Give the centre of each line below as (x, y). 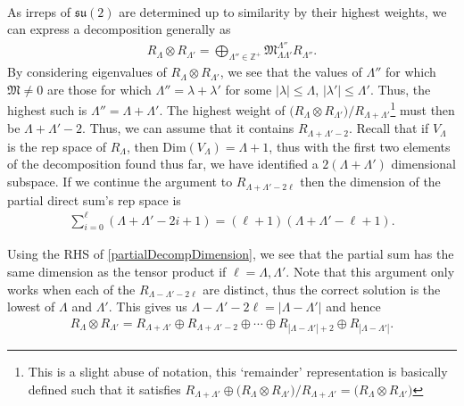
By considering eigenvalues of (87, 72)
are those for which (99, 89)
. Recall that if (389, 128)
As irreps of (39, 11)
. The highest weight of (222, 109)
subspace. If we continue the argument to (120, 182)
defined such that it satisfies (104, 389)
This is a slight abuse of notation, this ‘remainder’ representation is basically (238, 372)
